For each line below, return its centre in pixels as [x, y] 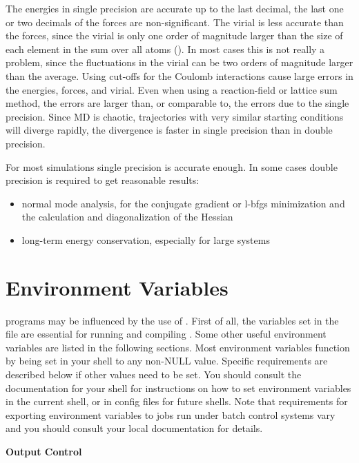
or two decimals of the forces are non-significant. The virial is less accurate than [175, 22]
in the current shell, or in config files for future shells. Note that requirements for [177, 401]
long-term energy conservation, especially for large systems [146, 239]
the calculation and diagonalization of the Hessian [127, 217]
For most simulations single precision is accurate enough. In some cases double [172, 166]
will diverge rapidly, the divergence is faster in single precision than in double [169, 130]
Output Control [44, 451]
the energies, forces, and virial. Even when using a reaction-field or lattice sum [172, 89]
